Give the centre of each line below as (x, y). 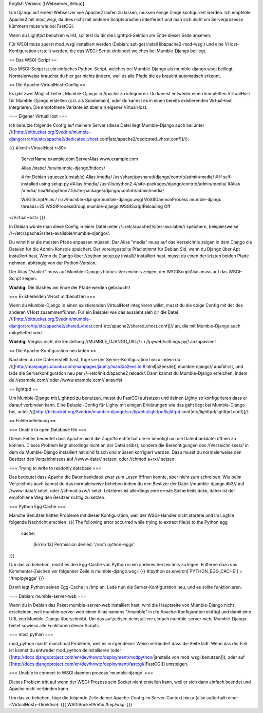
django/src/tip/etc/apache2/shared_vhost (51, 326)
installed (30, 183)
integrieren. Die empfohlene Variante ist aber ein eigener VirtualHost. (78, 107)
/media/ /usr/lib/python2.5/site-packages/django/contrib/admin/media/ (93, 190)
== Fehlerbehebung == (32, 421)
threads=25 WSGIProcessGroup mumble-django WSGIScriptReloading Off (96, 206)
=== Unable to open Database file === (48, 429)
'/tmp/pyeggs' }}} (27, 578)
